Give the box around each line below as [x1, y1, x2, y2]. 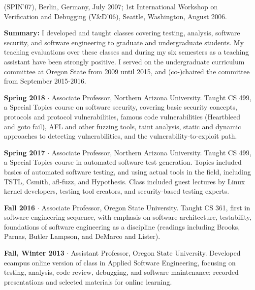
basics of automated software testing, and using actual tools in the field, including [4, 166, 251, 176]
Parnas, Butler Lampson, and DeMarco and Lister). [4, 231, 160, 241]
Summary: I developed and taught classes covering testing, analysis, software [4, 28, 240, 38]
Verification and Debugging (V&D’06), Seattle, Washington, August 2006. [4, 11, 227, 21]
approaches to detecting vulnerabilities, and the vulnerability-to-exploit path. [4, 131, 237, 141]
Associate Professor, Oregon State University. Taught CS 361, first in [41, 202, 250, 212]
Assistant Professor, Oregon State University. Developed [71, 248, 241, 258]
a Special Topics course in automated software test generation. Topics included [4, 157, 242, 167]
